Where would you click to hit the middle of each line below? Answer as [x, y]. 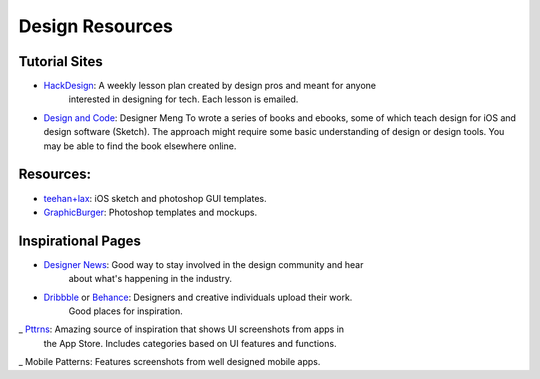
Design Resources [96, 26]
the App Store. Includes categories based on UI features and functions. [190, 343]
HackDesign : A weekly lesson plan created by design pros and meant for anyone [210, 86]
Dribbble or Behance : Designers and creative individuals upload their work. [198, 297]
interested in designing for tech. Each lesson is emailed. [183, 99]
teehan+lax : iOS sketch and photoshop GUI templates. [155, 198]
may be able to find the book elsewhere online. [140, 146]
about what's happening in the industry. [150, 279]
